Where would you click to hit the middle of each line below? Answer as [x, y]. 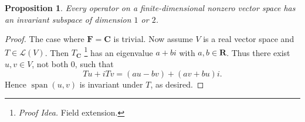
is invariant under [111, 84]
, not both [50, 64]
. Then [57, 52]
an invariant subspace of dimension [68, 19]
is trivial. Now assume [153, 39]
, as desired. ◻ [177, 84]
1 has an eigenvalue [118, 51]
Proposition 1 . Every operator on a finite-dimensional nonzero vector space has [150, 8]
